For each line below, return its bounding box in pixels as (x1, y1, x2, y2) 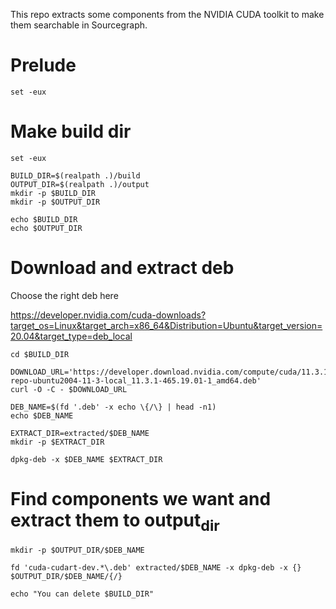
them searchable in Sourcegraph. (10, 19, 148, 31)
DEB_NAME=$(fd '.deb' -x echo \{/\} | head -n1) (10, 402, 217, 412)
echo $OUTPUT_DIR (10, 223, 83, 233)
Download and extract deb (10, 257, 235, 279)
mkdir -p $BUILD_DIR (10, 188, 97, 198)
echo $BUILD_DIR (10, 214, 78, 224)
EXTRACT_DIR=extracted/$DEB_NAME (10, 428, 150, 438)
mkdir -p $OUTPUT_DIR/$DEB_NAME (10, 545, 145, 556)
